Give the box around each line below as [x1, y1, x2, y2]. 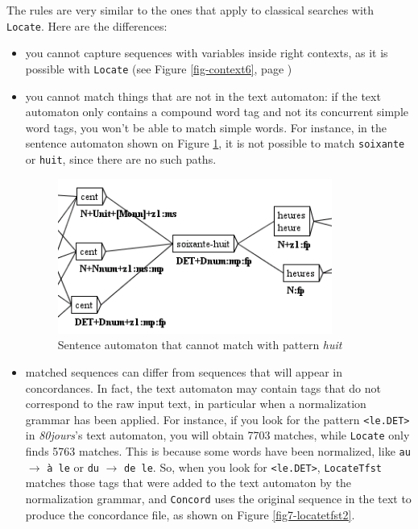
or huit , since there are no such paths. [25, 150, 217, 167]
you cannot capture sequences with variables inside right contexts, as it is [25, 44, 388, 61]
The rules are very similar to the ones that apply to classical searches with [6, 2, 375, 18]
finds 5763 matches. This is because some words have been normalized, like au [25, 443, 411, 460]
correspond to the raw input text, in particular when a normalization [25, 395, 366, 412]
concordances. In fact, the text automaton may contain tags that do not [25, 379, 381, 396]
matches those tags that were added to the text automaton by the [25, 474, 352, 491]
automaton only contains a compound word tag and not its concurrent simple [25, 103, 408, 120]
